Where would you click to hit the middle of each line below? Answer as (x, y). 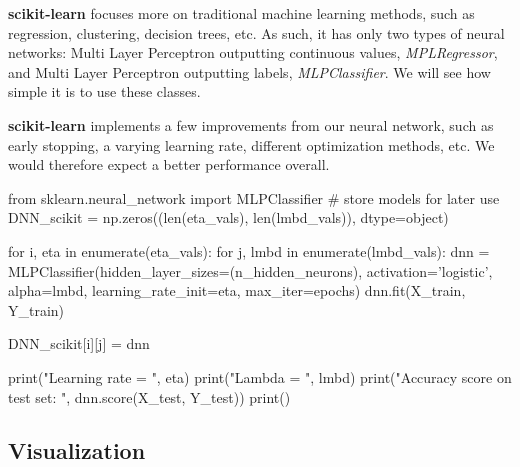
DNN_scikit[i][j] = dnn (79, 343)
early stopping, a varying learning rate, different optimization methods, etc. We (251, 144)
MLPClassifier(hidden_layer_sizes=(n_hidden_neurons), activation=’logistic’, (250, 270)
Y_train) (36, 309)
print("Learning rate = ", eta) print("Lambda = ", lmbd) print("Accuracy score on (260, 376)
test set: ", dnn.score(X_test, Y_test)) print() (149, 396)
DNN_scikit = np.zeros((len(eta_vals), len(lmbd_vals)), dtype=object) (228, 217)
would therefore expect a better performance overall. (169, 164)
